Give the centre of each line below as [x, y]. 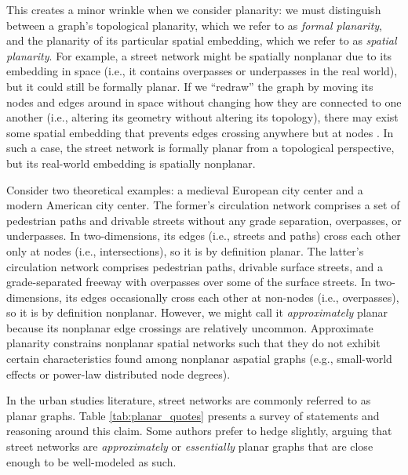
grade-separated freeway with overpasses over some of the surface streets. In [189, 282]
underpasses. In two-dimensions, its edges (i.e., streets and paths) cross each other [204, 236]
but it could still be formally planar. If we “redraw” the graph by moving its [190, 86]
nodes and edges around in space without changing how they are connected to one [204, 102]
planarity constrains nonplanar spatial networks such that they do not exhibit [193, 343]
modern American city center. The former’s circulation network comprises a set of [203, 205]
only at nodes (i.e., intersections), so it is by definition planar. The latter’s [185, 250]
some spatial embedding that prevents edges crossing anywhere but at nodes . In [200, 132]
